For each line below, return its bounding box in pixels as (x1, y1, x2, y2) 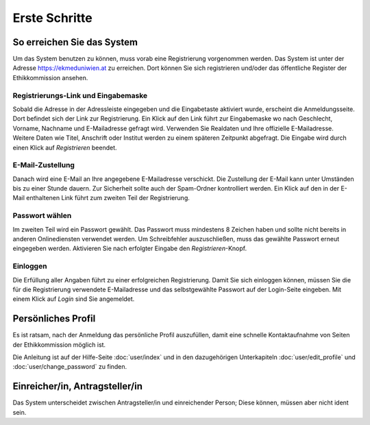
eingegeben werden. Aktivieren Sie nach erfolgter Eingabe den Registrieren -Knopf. (12, 244, 247, 253)
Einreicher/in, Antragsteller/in (12, 380, 143, 392)
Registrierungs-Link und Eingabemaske (12, 90, 147, 100)
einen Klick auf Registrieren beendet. (12, 143, 117, 151)
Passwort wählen (12, 211, 72, 221)
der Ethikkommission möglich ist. (12, 340, 106, 349)
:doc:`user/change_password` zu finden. (12, 363, 127, 371)
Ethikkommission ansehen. (12, 73, 88, 82)
